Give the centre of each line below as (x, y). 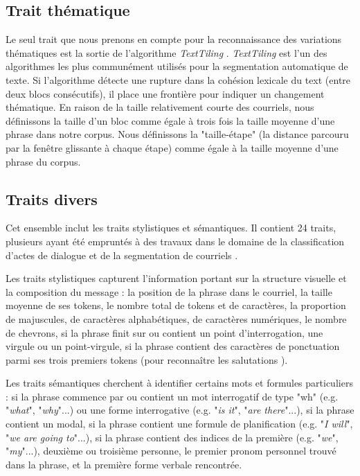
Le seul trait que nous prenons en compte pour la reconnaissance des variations (174, 39)
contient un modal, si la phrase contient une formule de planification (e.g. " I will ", (179, 424)
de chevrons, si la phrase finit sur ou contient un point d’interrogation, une (164, 332)
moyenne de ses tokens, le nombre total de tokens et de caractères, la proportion (176, 305)
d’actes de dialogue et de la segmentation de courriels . (122, 255)
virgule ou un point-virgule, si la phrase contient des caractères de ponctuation (173, 346)
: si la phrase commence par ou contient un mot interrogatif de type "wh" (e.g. (172, 396)
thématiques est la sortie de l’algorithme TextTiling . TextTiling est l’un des (166, 52)
